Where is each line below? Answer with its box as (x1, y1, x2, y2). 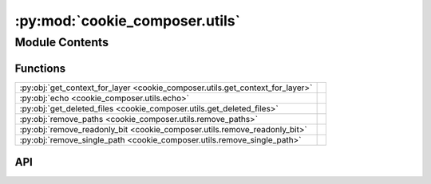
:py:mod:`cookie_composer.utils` (14, 12, 241, 29)
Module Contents (14, 35, 109, 49)
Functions (14, 61, 66, 75)
